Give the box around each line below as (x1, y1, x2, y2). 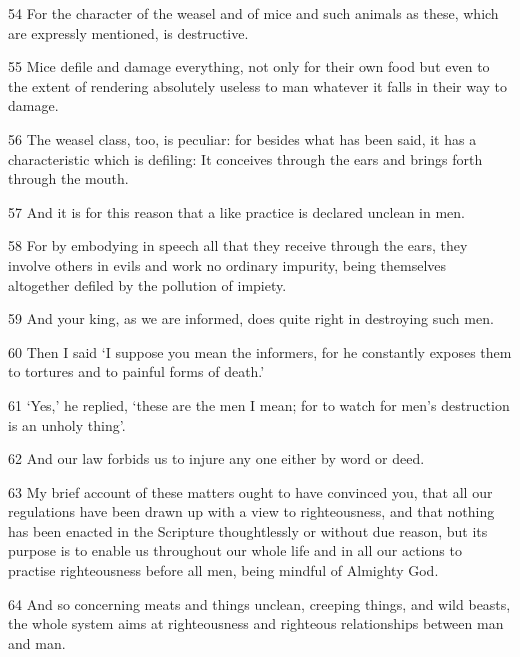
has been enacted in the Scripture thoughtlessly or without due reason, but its (8, 520, 488, 541)
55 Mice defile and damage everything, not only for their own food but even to (8, 56, 490, 77)
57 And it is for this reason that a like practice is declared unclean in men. (8, 201, 466, 222)
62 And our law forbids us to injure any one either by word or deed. (8, 448, 425, 469)
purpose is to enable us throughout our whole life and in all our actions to (8, 540, 462, 561)
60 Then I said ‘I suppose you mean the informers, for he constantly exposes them (8, 341, 512, 362)
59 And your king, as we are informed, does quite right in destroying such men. (8, 308, 494, 329)
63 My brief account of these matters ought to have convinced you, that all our (8, 481, 493, 502)
